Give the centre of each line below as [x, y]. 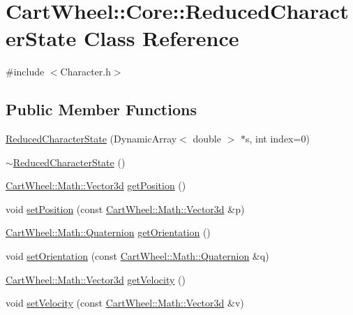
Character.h [85, 72]
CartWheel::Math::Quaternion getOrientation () [108, 232]
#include [25, 72]
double [207, 139]
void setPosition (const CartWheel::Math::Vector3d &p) [125, 208]
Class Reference [162, 38]
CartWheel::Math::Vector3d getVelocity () [96, 279]
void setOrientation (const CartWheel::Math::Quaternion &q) [137, 256]
